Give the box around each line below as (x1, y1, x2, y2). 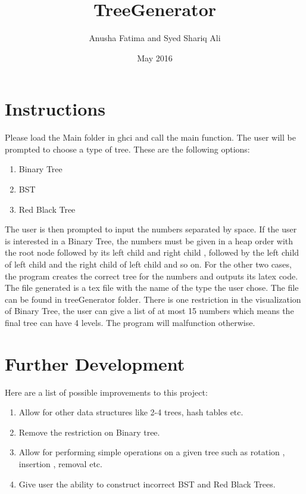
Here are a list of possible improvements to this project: (5, 386, 208, 398)
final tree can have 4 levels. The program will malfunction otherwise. (5, 316, 255, 328)
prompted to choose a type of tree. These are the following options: (5, 142, 250, 155)
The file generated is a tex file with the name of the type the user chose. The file (5, 281, 299, 294)
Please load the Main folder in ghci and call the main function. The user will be (5, 131, 296, 144)
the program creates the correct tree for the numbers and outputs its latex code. (5, 269, 298, 282)
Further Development (5, 351, 185, 375)
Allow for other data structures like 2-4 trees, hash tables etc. (18, 406, 243, 418)
